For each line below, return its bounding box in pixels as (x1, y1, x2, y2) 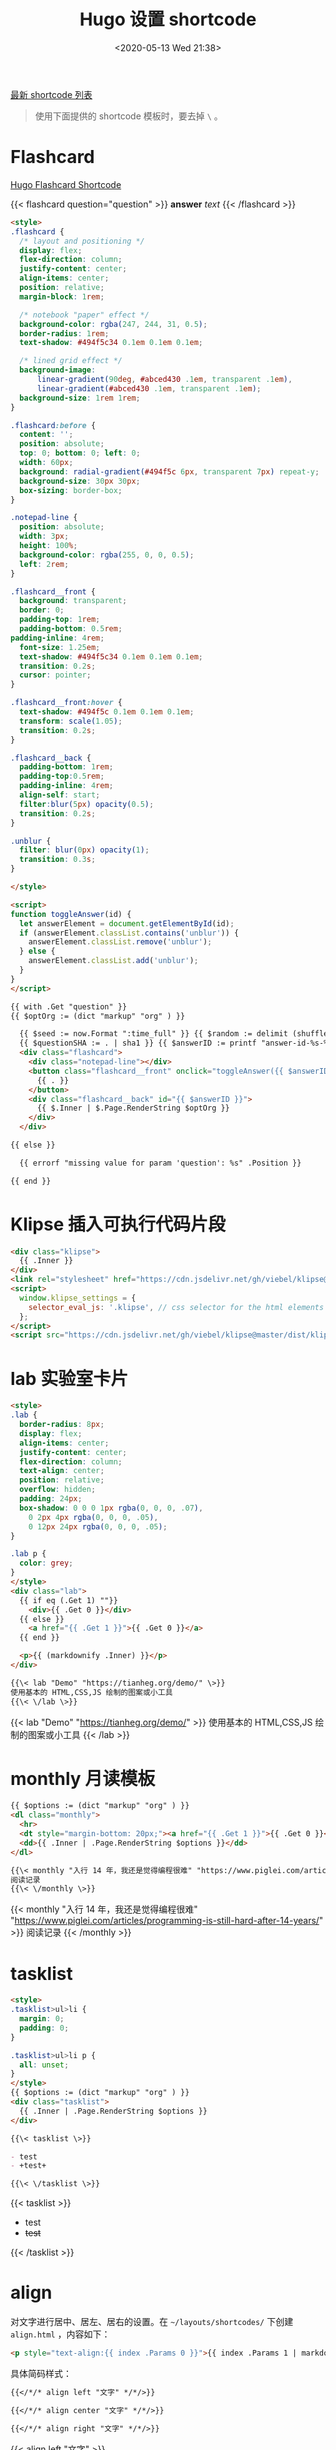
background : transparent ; (19, 596, 128, 606)
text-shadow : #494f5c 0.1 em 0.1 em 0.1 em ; (19, 707, 195, 717)
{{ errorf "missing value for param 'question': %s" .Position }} (19, 1158, 302, 1168)
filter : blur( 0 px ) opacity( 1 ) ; (19, 845, 150, 855)
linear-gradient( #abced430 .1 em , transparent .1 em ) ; (36, 383, 262, 394)
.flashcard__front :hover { (10, 698, 123, 708)
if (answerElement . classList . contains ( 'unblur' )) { (19, 928, 240, 938)
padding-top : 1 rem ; (19, 615, 101, 625)
